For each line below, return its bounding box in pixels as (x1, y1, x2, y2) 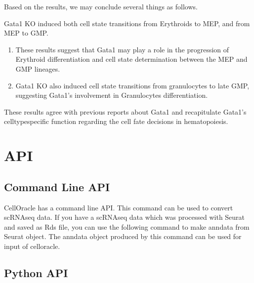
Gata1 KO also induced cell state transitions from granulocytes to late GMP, (15, 80, 250, 90)
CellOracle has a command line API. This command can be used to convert (4, 202, 233, 212)
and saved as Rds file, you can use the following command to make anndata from (4, 221, 250, 232)
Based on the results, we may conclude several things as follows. (4, 1, 198, 11)
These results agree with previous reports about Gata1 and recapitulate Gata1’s (4, 106, 247, 117)
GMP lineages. (15, 63, 60, 74)
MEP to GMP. (4, 28, 48, 38)
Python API (4, 265, 68, 280)
